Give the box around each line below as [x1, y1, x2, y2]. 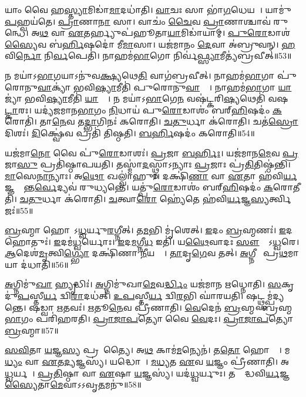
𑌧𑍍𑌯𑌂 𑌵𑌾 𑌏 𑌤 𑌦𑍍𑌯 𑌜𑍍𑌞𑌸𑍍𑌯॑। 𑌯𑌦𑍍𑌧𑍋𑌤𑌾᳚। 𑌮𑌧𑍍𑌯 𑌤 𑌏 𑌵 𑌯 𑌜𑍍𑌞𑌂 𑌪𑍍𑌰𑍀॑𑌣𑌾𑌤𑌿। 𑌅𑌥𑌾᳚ [5, 355, 294, 368]
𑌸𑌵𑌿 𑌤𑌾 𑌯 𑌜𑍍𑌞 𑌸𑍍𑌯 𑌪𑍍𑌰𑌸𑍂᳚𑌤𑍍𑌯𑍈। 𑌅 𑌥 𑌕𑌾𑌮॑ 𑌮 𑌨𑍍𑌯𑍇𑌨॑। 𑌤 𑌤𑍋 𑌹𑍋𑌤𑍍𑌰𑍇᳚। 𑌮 [5, 344, 290, 356]
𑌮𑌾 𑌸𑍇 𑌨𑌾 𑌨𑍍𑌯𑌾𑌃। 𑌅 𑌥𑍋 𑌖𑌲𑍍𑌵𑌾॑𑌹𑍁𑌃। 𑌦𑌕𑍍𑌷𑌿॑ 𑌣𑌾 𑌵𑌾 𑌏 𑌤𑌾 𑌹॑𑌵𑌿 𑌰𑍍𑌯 [5, 169, 297, 181]
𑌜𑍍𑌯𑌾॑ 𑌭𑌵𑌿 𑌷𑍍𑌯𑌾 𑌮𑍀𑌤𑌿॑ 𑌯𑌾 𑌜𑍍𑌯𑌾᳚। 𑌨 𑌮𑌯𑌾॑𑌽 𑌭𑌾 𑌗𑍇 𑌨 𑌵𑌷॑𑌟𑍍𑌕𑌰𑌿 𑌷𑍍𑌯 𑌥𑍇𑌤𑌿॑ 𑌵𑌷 [5, 92, 288, 105]
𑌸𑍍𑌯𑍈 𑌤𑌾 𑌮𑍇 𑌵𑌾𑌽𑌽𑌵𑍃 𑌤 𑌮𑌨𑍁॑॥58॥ [5, 378, 142, 391]
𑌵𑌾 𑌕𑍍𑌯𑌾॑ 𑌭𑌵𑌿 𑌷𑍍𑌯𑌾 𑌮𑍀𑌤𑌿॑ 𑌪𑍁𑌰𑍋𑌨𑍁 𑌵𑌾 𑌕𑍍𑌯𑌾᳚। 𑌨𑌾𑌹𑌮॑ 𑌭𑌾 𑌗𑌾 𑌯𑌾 [38, 80, 292, 93]
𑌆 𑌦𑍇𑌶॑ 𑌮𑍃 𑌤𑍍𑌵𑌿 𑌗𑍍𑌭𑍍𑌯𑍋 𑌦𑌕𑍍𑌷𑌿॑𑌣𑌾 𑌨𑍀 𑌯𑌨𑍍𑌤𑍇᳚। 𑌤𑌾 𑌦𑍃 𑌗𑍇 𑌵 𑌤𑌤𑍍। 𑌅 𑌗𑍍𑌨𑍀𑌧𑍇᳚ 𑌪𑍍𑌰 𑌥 [5, 247, 288, 259]
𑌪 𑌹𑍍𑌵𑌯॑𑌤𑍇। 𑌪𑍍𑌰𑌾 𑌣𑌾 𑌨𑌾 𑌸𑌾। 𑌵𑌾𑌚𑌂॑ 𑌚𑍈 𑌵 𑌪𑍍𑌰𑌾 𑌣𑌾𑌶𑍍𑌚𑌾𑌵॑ [5, 15, 271, 27]
